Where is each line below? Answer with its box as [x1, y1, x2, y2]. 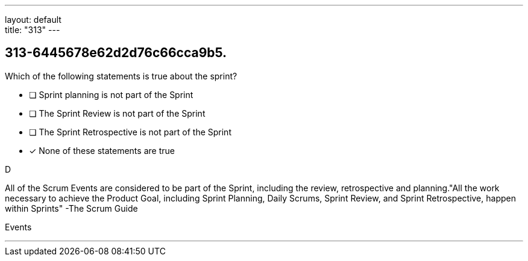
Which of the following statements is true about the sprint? [5, 70, 237, 81]
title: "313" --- [5, 25, 60, 35]
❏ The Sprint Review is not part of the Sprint [29, 108, 206, 118]
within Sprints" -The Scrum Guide [5, 203, 138, 213]
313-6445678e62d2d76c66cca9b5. [5, 45, 227, 61]
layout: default [5, 14, 61, 25]
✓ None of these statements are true [29, 145, 175, 156]
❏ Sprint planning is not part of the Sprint [29, 89, 193, 100]
